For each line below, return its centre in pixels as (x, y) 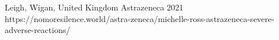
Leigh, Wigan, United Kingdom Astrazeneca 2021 (94, 7)
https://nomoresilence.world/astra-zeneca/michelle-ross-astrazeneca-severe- (140, 18)
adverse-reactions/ (38, 30)
